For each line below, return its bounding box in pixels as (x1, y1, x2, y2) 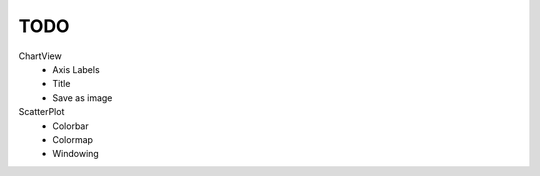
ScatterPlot (18, 106, 65, 118)
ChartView (18, 50, 62, 62)
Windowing (52, 148, 99, 160)
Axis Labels (52, 63, 100, 75)
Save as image (52, 91, 113, 104)
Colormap (52, 133, 94, 145)
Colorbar (52, 120, 89, 132)
